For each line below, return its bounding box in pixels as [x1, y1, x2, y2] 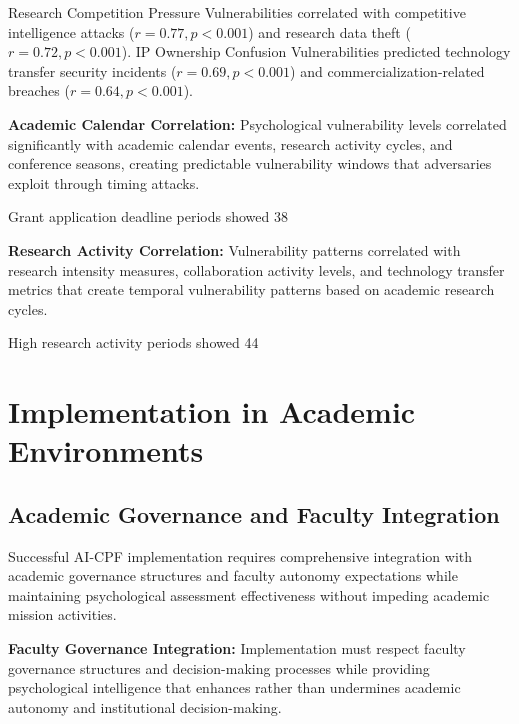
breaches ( [8, 80, 70, 101]
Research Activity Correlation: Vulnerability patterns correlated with [8, 239, 461, 260]
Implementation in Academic [8, 391, 416, 432]
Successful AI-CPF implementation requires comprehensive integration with [8, 545, 473, 566]
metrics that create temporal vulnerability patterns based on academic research [8, 279, 495, 300]
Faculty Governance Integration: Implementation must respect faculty [8, 638, 466, 659]
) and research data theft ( [248, 21, 411, 42]
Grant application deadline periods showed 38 [8, 206, 288, 227]
